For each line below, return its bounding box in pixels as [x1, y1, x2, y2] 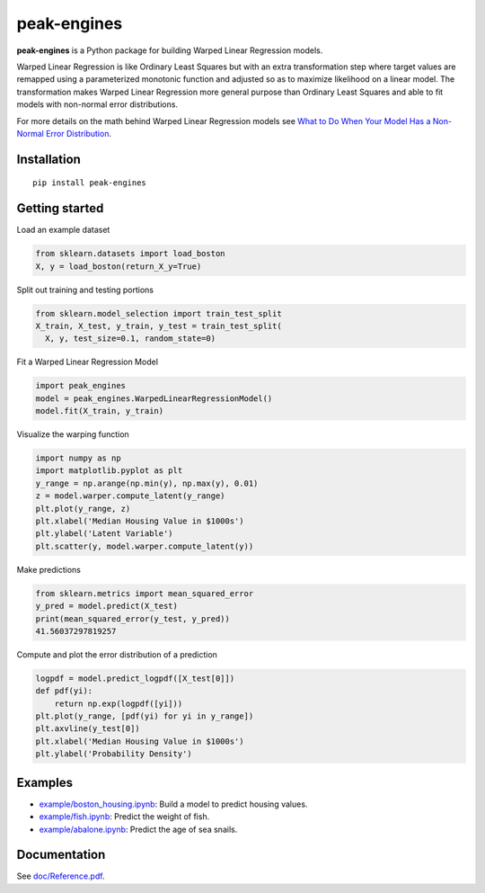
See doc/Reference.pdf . [16, 871, 105, 881]
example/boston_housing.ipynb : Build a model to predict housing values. [39, 799, 308, 809]
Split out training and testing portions [16, 284, 154, 295]
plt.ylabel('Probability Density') [35, 749, 192, 759]
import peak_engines [35, 380, 126, 391]
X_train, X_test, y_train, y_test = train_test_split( [35, 320, 282, 331]
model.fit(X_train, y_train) [35, 406, 164, 416]
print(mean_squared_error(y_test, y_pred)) [35, 613, 231, 624]
